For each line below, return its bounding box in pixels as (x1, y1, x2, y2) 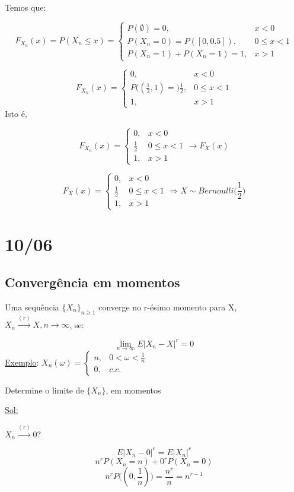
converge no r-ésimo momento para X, (98, 300, 237, 313)
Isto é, (5, 107, 27, 119)
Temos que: (5, 1, 46, 13)
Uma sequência (5, 300, 59, 313)
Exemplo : (5, 355, 39, 368)
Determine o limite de (5, 383, 84, 396)
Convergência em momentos (5, 273, 180, 291)
